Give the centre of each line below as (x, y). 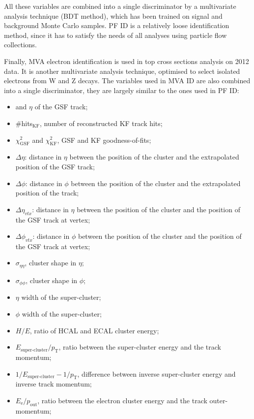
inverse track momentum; (54, 384)
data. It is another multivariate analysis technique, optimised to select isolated (122, 71)
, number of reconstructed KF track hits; (101, 123)
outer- (219, 400)
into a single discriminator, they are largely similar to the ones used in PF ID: (122, 90)
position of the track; (47, 193)
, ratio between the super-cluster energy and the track (140, 347)
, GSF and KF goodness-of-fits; (104, 140)
